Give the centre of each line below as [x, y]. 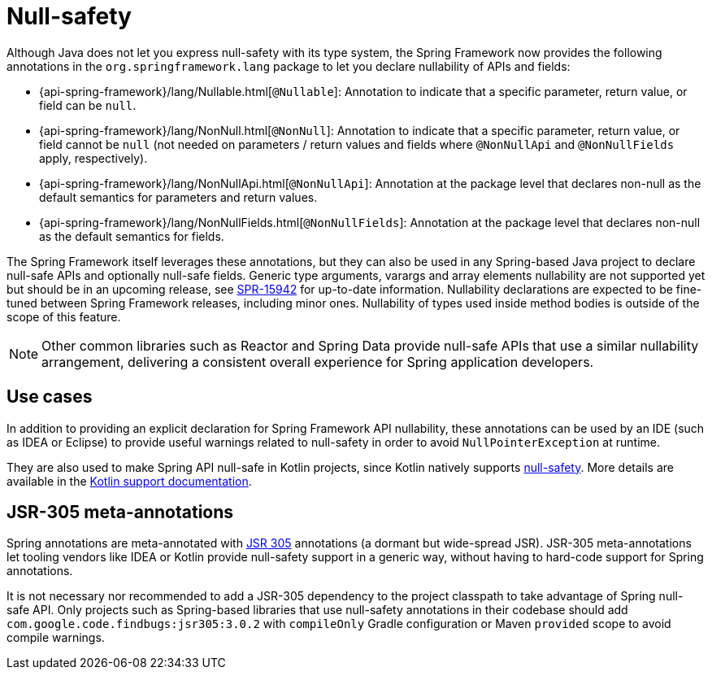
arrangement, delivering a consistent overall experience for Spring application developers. [318, 362]
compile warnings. [56, 638]
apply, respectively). [93, 158]
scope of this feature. [64, 316]
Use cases [50, 397]
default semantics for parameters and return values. [178, 197]
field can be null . [88, 105]
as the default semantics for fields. [132, 236]
